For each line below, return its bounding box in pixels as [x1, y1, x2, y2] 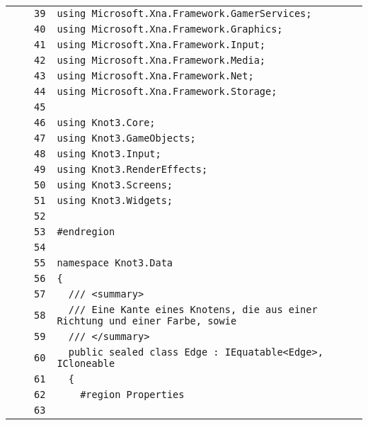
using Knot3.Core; [57, 117, 156, 128]
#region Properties [80, 389, 185, 400]
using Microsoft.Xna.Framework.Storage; [57, 86, 277, 97]
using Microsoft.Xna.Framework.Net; [57, 70, 254, 81]
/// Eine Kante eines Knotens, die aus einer [68, 304, 318, 315]
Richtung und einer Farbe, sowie [57, 315, 237, 327]
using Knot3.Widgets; [57, 195, 173, 206]
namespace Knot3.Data [57, 257, 173, 268]
